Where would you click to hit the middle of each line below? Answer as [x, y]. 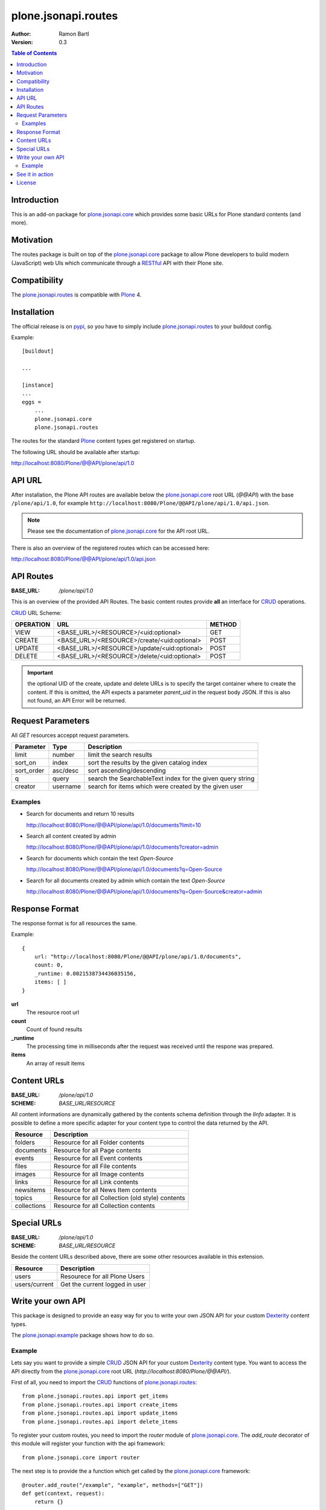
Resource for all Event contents [98, 1158]
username [67, 786]
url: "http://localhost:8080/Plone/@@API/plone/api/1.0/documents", [138, 957]
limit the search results [120, 755]
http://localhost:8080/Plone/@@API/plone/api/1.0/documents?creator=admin [122, 847]
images [25, 1174]
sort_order [30, 771]
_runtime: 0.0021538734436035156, [85, 973]
